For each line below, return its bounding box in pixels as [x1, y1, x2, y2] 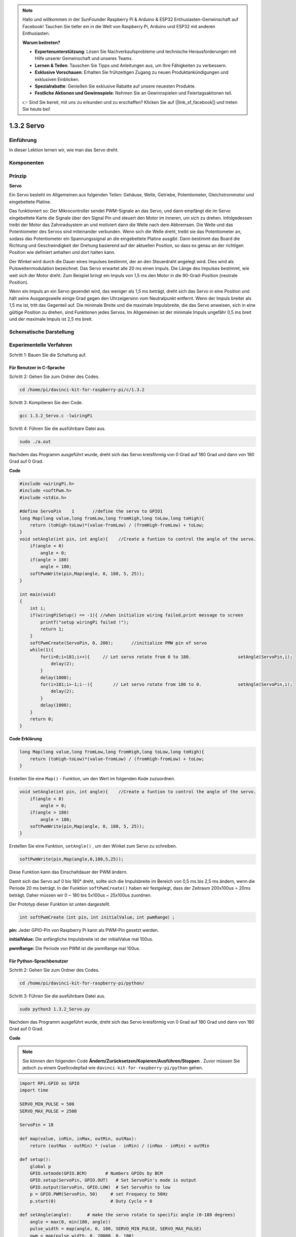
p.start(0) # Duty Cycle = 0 [30, 1198, 152, 1204]
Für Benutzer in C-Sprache [9, 364, 65, 371]
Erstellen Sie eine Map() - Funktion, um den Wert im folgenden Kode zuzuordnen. [9, 776, 175, 782]
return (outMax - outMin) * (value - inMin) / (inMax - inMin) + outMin [30, 1143, 210, 1148]
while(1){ [30, 647, 54, 653]
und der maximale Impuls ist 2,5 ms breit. [9, 316, 93, 322]
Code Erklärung [9, 736, 42, 742]
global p [30, 1163, 51, 1169]
